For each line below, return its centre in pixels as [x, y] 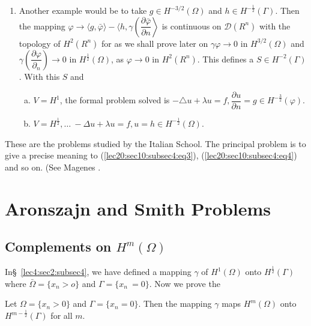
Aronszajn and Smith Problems [138, 208]
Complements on [58, 246]
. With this [39, 76]
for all [62, 315]
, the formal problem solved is [115, 100]
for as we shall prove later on [155, 43]
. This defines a [225, 59]
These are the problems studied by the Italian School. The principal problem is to [155, 143]
